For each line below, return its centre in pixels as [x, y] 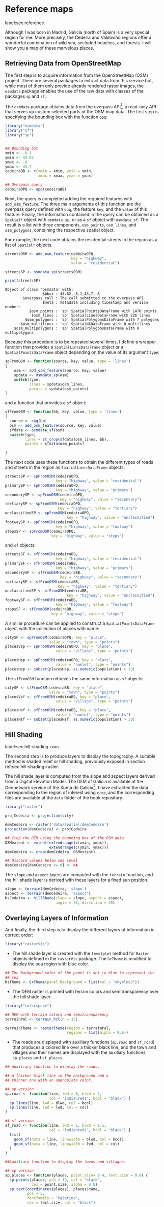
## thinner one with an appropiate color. [49, 1080]
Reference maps [39, 9]
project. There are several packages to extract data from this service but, [79, 80]
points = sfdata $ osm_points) [55, 444]
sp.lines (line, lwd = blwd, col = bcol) [51, 1103]
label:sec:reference [25, 23]
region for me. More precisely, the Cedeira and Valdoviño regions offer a [78, 37]
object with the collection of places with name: [52, 628]
